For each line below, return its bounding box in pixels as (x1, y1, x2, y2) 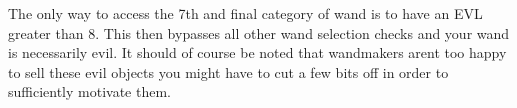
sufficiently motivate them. (8, 81, 172, 102)
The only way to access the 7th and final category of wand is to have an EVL (8, 3, 483, 23)
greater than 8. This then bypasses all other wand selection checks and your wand (8, 22, 510, 43)
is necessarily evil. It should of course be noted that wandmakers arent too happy (8, 42, 507, 63)
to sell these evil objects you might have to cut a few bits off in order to (8, 61, 449, 82)
